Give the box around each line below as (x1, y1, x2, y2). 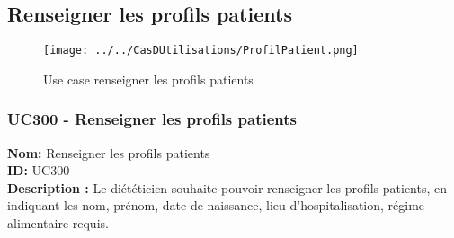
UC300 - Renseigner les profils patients (7, 108, 297, 130)
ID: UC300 (7, 161, 70, 180)
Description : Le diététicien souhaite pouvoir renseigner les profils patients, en (7, 178, 448, 197)
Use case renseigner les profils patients (43, 69, 254, 88)
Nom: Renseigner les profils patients (7, 143, 210, 162)
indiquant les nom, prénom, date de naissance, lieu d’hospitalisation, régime (7, 196, 425, 215)
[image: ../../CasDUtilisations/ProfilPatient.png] (43, 44, 359, 57)
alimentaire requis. (7, 214, 109, 233)
